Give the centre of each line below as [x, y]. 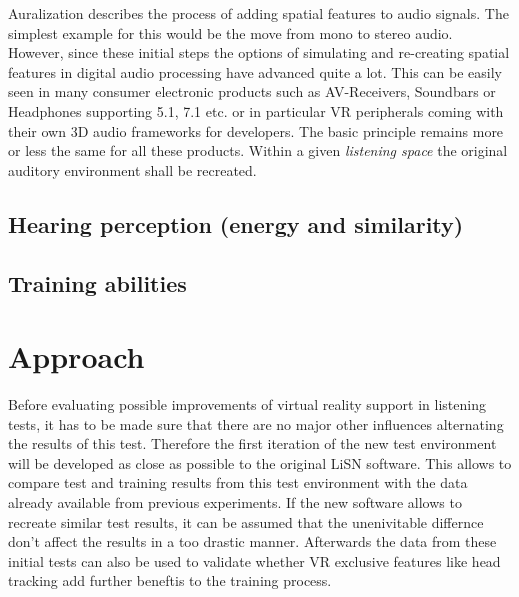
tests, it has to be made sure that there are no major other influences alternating [256, 423]
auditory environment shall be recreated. [132, 169]
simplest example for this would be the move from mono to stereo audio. [230, 32]
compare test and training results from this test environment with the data [238, 482]
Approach [76, 356]
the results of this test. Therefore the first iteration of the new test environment [252, 443]
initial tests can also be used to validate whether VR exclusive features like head [254, 560]
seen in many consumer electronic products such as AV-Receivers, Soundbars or [252, 91]
